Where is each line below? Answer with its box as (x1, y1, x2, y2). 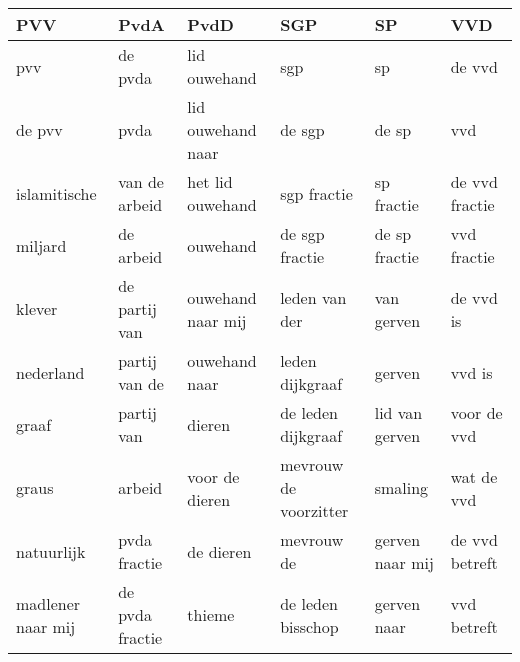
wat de (450, 464, 498, 488)
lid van (374, 401, 423, 424)
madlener (16, 591, 81, 615)
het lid (187, 170, 233, 193)
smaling (374, 476, 429, 499)
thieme (187, 603, 235, 626)
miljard (16, 233, 67, 257)
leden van (280, 285, 347, 309)
